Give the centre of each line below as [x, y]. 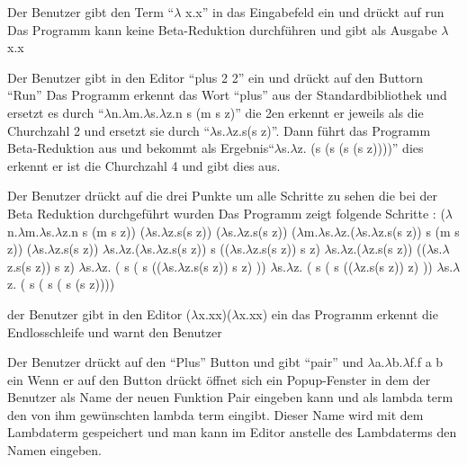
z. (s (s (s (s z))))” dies [360, 148]
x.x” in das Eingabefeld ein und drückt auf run [315, 12]
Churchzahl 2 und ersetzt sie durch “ [109, 130]
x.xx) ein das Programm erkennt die [338, 313]
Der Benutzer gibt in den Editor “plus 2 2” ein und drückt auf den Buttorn [215, 77]
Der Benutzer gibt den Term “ [91, 12]
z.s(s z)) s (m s [419, 231]
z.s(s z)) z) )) [396, 266]
